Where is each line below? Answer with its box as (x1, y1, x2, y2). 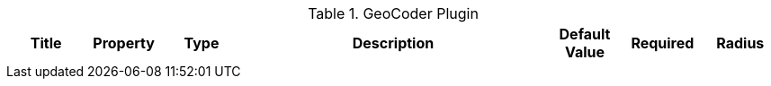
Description (352, 34, 435, 52)
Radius (716, 34, 765, 52)
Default (559, 25, 611, 43)
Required (631, 34, 695, 52)
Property (93, 34, 155, 52)
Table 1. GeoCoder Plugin (308, 4, 479, 22)
